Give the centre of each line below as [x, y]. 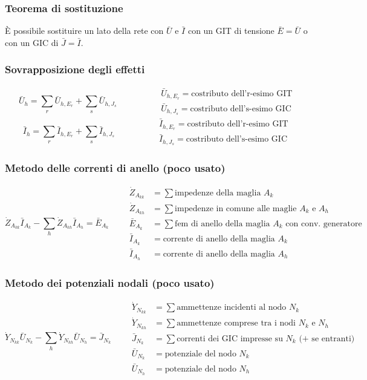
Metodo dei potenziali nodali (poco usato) [110, 282]
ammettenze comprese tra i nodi [236, 323]
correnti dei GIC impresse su [230, 339]
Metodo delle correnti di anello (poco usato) [115, 167]
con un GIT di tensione [231, 31]
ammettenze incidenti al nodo [232, 308]
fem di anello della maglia [222, 224]
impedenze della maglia [218, 193]
